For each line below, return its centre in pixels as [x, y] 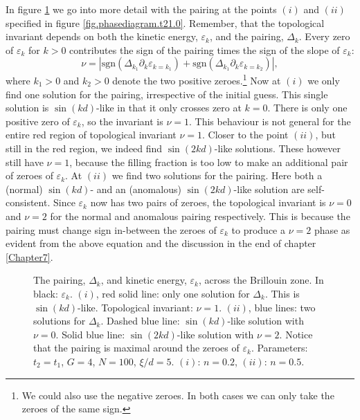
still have [25, 162]
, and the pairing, [246, 36]
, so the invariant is [122, 121]
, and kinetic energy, [144, 280]
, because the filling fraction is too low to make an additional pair [209, 162]
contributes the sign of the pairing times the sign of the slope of [205, 49]
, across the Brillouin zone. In [261, 280]
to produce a [258, 229]
